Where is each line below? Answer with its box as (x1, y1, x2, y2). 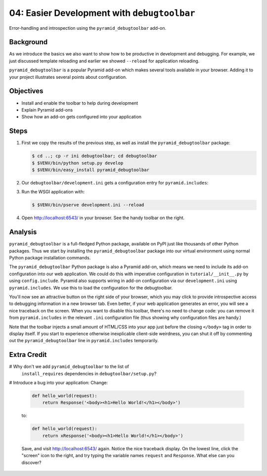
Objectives (9, 87, 44, 95)
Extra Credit (9, 351, 47, 359)
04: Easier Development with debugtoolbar (9, 7, 195, 18)
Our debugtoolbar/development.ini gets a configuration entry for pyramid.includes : (21, 179, 209, 185)
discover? (21, 459, 42, 466)
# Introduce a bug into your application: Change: (9, 380, 108, 385)
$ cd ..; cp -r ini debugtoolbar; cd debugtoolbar (32, 153, 158, 159)
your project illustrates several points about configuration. (9, 74, 127, 80)
